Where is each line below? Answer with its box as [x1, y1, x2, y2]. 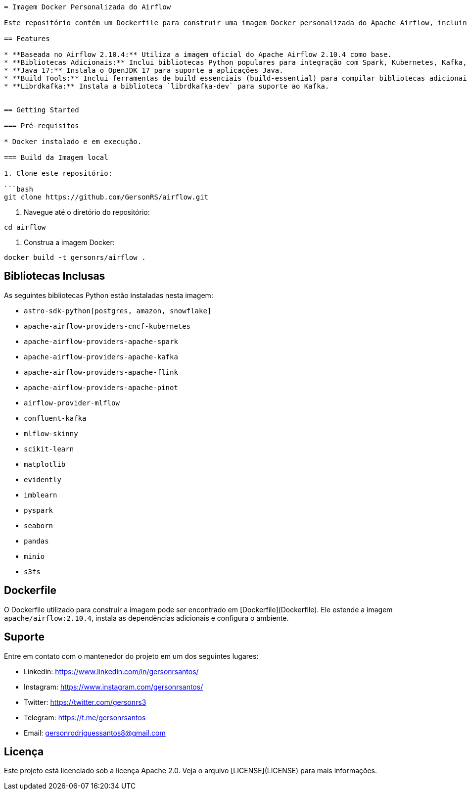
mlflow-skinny [24, 429, 78, 438]
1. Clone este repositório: [4, 169, 113, 177]
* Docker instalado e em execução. [4, 138, 142, 146]
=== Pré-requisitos [4, 122, 79, 130]
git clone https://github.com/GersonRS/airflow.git [4, 193, 209, 201]
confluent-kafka [24, 414, 87, 422]
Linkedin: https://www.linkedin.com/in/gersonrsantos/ [24, 667, 199, 676]
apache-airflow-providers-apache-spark [24, 337, 178, 346]
